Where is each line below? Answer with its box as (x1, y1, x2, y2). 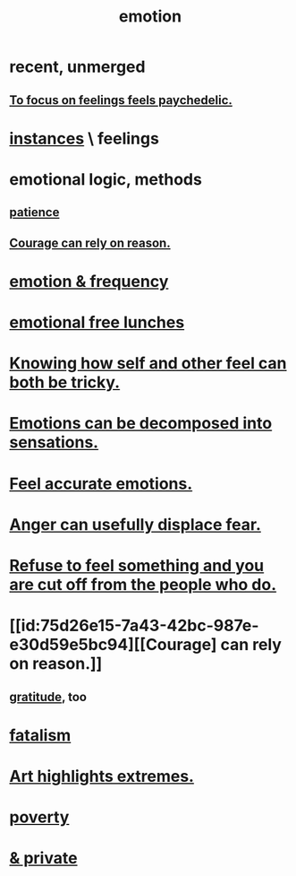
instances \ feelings (9, 128, 159, 149)
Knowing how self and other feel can (9, 353, 288, 374)
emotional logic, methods (9, 169, 203, 189)
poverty (9, 807, 70, 828)
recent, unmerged (9, 56, 146, 77)
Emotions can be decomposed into (9, 413, 273, 434)
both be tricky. (9, 372, 121, 393)
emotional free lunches (9, 312, 185, 333)
